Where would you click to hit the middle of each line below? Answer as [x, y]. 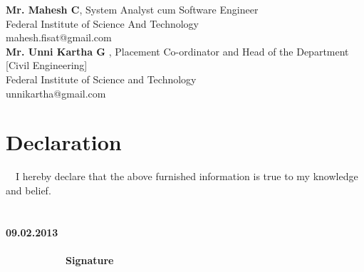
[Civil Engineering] [47, 65]
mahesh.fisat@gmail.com [59, 37]
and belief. [28, 190]
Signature [90, 260]
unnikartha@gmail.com [56, 93]
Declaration [64, 142]
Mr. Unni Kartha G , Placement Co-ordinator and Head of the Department [177, 51]
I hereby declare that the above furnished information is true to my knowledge [187, 176]
